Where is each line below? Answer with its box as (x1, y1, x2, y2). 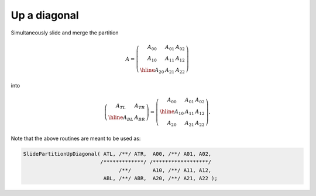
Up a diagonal (11, 9, 79, 22)
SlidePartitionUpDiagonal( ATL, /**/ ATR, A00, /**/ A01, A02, (23, 150, 212, 157)
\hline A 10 (160, 108, 184, 116)
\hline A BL (108, 114, 134, 122)
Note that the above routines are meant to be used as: (11, 135, 141, 142)
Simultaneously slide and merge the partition (11, 29, 119, 36)
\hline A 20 (140, 67, 164, 75)
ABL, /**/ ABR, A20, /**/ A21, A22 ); (103, 175, 218, 182)
